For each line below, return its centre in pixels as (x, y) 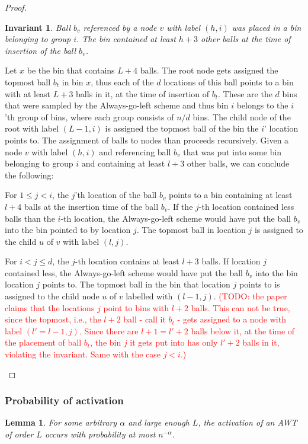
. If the (180, 206)
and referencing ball (135, 151)
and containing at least (123, 163)
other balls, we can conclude (238, 163)
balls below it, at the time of (243, 330)
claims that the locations (50, 307)
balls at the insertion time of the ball (91, 206)
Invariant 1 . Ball (38, 27)
